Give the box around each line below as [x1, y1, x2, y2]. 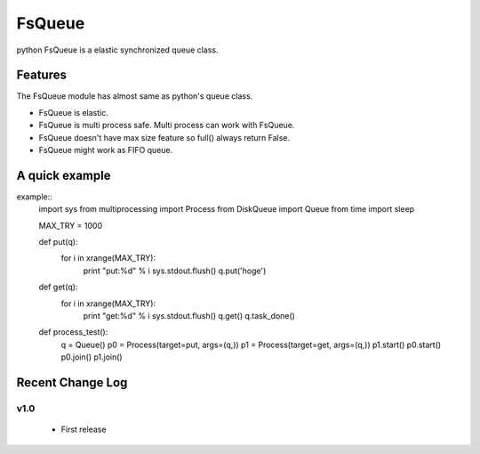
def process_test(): [38, 327, 108, 337]
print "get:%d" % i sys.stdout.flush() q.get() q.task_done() [83, 311, 295, 321]
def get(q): [38, 281, 78, 293]
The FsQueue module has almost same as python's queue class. [16, 91, 253, 101]
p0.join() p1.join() [60, 352, 124, 362]
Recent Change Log [16, 375, 128, 391]
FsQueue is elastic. [38, 107, 108, 118]
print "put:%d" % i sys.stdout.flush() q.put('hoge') [83, 265, 267, 276]
